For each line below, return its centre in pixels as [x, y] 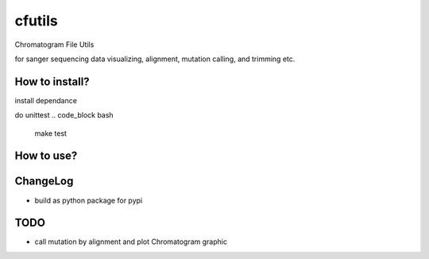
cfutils [37, 21]
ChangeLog [44, 182]
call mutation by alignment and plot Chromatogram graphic [131, 242]
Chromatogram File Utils [54, 44]
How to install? [52, 81]
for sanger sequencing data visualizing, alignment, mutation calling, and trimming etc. [155, 59]
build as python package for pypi [89, 200]
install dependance [46, 100]
